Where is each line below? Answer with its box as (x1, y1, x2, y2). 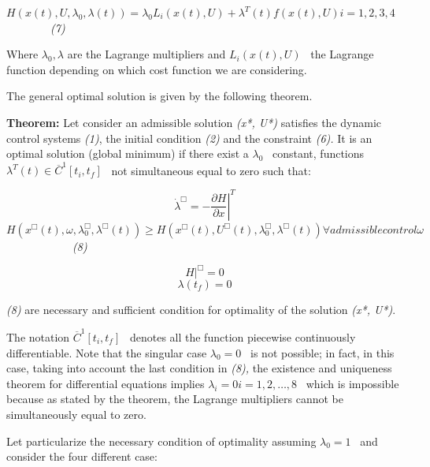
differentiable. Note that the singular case (6, 344, 207, 361)
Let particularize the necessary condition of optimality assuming (6, 432, 317, 449)
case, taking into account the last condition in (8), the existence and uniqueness (6, 360, 392, 376)
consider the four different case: (6, 448, 158, 465)
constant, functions (272, 145, 365, 162)
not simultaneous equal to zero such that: (111, 162, 311, 178)
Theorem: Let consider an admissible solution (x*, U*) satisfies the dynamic (6, 114, 382, 130)
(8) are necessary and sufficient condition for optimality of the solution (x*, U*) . (6, 301, 396, 317)
